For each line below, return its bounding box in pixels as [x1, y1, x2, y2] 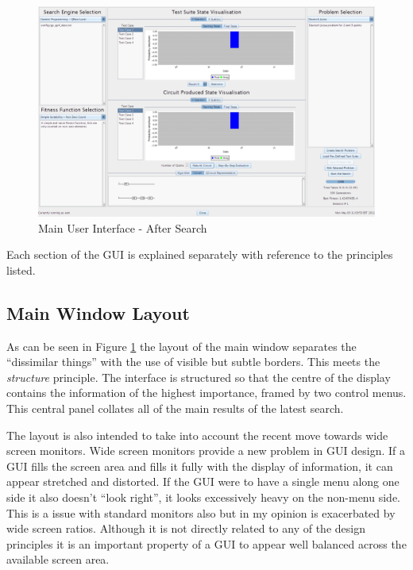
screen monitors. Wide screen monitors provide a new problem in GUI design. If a [6, 442, 405, 459]
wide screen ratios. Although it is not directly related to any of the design [6, 520, 365, 537]
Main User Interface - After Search [38, 219, 207, 236]
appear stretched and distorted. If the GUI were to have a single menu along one [6, 473, 399, 490]
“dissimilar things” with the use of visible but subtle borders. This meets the [6, 353, 380, 370]
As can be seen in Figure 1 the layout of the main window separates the [6, 337, 357, 354]
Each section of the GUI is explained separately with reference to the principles [6, 246, 393, 263]
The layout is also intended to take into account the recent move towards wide [6, 426, 388, 443]
